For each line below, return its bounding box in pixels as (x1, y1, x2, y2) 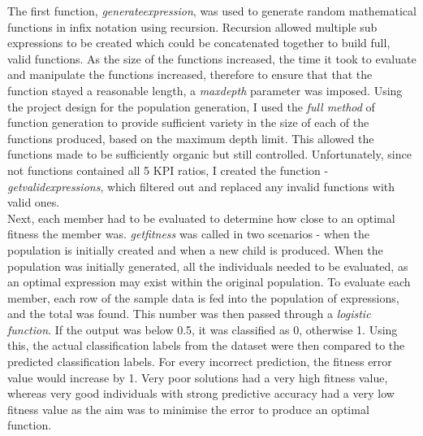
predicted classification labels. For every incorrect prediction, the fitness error (7, 353, 392, 370)
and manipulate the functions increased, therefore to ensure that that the (7, 66, 373, 83)
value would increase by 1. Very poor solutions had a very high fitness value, (7, 368, 388, 386)
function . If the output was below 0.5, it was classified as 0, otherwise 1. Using (7, 320, 398, 338)
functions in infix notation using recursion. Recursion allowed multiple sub (7, 18, 378, 35)
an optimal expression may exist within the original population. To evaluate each (7, 273, 411, 290)
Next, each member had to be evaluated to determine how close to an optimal (7, 209, 395, 226)
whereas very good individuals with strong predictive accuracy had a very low (7, 385, 395, 402)
